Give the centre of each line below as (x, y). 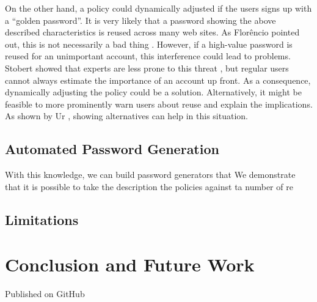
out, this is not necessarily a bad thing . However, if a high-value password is (149, 44)
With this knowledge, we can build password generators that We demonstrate (150, 175)
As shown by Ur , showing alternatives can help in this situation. (126, 116)
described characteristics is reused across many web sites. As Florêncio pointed (152, 32)
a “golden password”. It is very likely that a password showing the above (140, 20)
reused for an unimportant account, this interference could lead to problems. (148, 56)
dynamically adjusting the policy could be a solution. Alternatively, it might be (153, 92)
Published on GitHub (45, 294)
